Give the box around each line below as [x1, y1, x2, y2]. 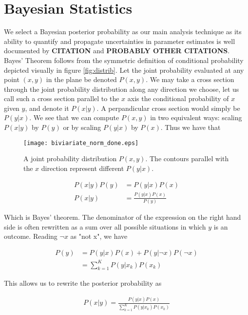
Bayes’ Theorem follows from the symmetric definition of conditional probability [4, 55, 244, 65]
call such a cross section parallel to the [4, 93, 119, 104]
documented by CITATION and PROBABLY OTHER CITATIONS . [4, 45, 230, 56]
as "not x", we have [70, 231, 128, 241]
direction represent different [41, 163, 124, 173]
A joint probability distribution [23, 153, 117, 164]
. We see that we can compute [29, 112, 119, 123]
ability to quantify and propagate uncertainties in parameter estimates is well [4, 36, 235, 46]
